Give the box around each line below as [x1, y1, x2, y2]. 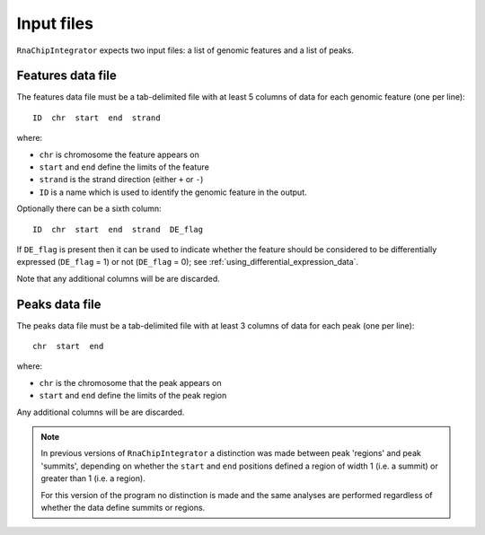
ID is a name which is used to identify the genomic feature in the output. [39, 187, 307, 197]
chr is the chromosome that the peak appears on [39, 377, 222, 388]
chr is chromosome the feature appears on [39, 149, 199, 160]
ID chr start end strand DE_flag [32, 224, 204, 234]
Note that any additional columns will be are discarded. [16, 273, 220, 284]
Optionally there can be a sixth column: [16, 203, 162, 215]
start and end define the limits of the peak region [39, 390, 227, 401]
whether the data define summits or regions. [40, 502, 206, 513]
